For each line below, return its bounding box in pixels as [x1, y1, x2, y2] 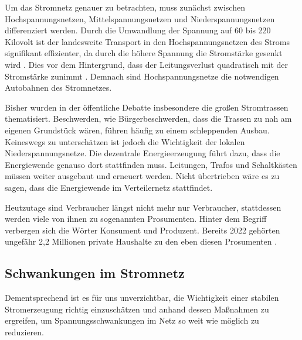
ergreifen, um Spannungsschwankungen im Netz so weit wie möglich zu [5, 314, 259, 327]
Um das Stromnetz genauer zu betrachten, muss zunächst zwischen [5, 1, 245, 13]
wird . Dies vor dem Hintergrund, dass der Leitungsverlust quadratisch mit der [5, 58, 289, 70]
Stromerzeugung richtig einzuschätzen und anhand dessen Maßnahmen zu [5, 303, 269, 315]
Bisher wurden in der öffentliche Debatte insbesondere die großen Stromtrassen [5, 101, 289, 113]
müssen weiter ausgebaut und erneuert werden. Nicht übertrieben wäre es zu [5, 170, 280, 182]
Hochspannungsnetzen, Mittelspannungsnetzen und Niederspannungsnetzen [5, 12, 275, 25]
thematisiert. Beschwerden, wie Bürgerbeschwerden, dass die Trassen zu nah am [5, 112, 292, 125]
